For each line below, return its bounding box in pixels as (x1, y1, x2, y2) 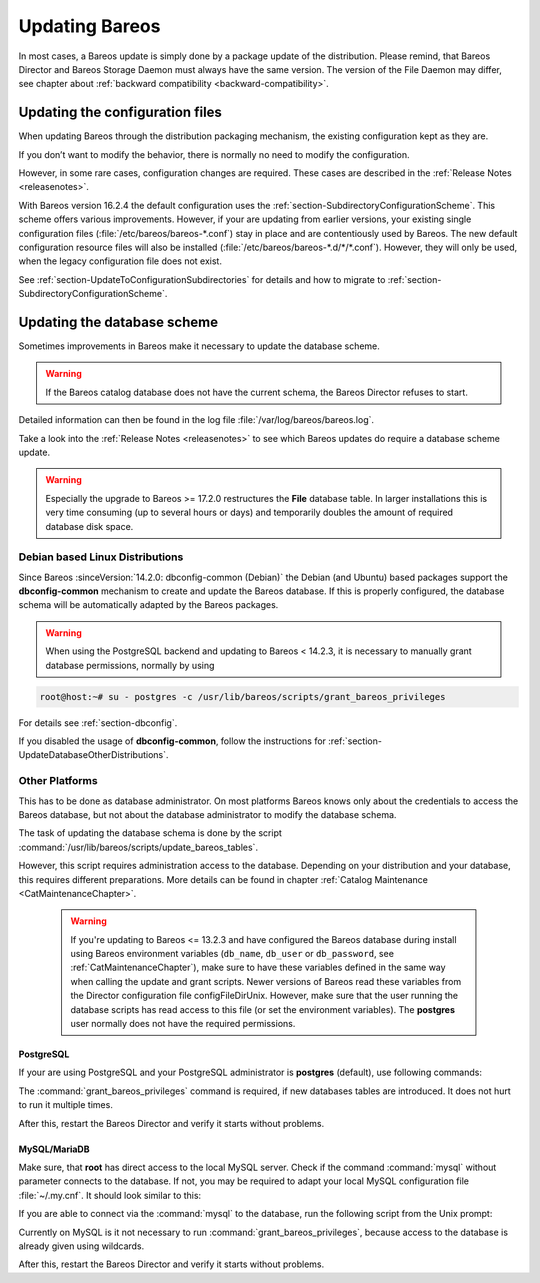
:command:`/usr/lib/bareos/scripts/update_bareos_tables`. (18, 841, 259, 853)
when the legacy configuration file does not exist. (18, 255, 222, 267)
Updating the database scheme (18, 313, 219, 330)
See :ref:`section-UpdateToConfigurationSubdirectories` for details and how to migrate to (18, 273, 386, 285)
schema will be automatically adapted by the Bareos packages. (18, 599, 279, 611)
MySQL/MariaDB (18, 1143, 90, 1155)
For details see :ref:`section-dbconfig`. (18, 716, 178, 729)
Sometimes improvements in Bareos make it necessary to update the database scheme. (18, 340, 380, 352)
